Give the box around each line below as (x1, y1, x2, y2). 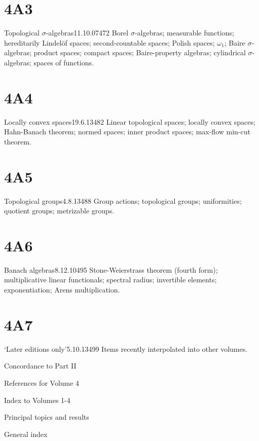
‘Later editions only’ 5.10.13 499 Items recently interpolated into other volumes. (4, 343, 248, 354)
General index (4, 428, 48, 439)
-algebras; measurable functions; (134, 27, 234, 38)
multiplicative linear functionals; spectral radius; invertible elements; (4, 274, 217, 285)
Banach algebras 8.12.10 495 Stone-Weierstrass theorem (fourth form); (4, 264, 218, 275)
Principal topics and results (4, 412, 89, 422)
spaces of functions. (33, 57, 94, 67)
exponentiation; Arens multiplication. (4, 284, 120, 295)
